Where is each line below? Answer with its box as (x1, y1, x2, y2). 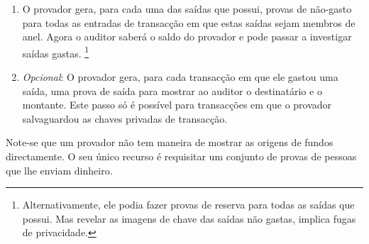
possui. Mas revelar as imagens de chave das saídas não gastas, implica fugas (22, 211, 356, 226)
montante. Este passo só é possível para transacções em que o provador (22, 97, 332, 112)
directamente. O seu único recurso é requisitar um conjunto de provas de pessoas (6, 149, 357, 163)
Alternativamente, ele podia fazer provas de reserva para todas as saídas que (22, 197, 355, 212)
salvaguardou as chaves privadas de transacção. (22, 111, 228, 126)
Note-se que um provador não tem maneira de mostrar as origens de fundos (6, 135, 334, 150)
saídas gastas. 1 (22, 43, 89, 60)
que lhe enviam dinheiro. (6, 162, 113, 177)
